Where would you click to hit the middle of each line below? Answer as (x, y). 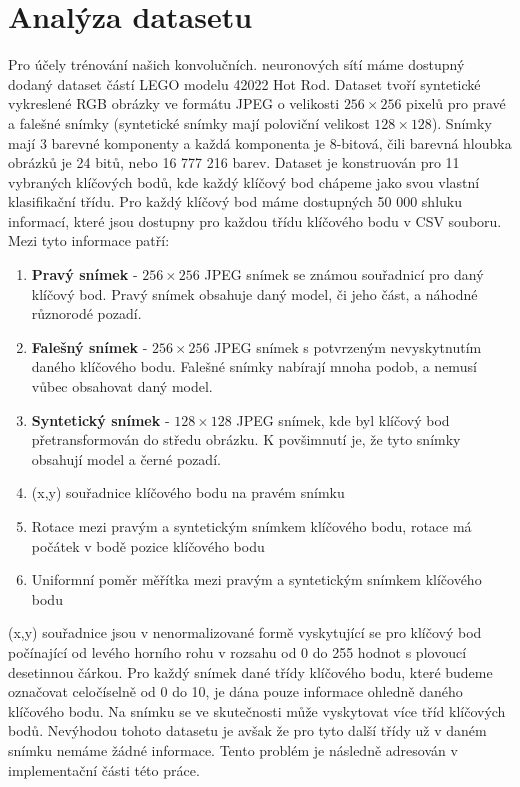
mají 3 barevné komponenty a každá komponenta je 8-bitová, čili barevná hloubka (260, 142)
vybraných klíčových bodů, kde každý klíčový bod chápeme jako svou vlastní (244, 181)
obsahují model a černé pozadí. (126, 458)
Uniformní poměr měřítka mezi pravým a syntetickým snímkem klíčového (256, 579)
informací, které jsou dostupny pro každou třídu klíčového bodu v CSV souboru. (255, 220)
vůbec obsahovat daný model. (122, 386)
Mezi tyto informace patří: (89, 240)
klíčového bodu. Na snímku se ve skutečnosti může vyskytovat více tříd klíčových (257, 710)
